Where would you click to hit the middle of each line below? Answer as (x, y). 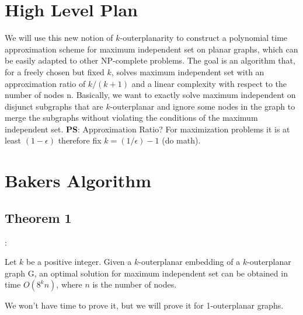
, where (69, 284)
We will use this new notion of (59, 38)
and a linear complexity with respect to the (209, 83)
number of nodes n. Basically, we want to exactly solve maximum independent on (150, 95)
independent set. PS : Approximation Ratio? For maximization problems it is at (147, 129)
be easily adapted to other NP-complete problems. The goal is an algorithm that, (150, 60)
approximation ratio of (45, 83)
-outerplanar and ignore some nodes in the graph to (203, 106)
